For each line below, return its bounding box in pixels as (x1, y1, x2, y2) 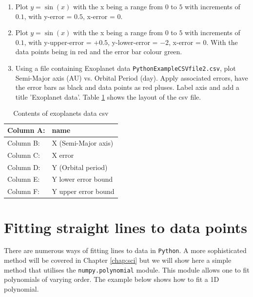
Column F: (7, 186, 39, 196)
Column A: (7, 125, 45, 135)
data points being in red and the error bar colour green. (15, 46, 182, 57)
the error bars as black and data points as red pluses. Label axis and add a (15, 82, 239, 92)
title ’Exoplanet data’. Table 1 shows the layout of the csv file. (15, 91, 201, 102)
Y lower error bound (52, 174, 113, 184)
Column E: (7, 174, 40, 184)
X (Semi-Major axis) (52, 137, 114, 148)
